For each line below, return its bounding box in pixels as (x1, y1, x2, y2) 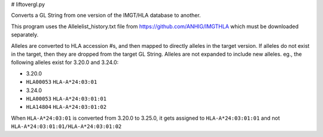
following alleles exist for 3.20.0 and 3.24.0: (11, 59, 119, 66)
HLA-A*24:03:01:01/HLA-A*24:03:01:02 (11, 123, 122, 130)
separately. (11, 31, 39, 38)
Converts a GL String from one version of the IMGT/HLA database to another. (11, 12, 201, 19)
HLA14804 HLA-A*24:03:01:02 (26, 103, 107, 111)
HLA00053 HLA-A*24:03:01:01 (26, 95, 107, 102)
